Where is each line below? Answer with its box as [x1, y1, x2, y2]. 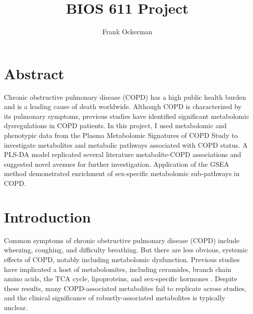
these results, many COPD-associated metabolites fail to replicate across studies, [4, 283, 247, 293]
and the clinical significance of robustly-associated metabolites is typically [4, 292, 226, 303]
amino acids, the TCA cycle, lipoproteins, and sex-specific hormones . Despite [4, 273, 237, 284]
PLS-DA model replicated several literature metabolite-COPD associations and [4, 149, 241, 159]
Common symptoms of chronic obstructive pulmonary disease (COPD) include [4, 235, 240, 245]
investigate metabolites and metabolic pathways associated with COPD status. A [4, 139, 248, 150]
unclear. [4, 302, 28, 312]
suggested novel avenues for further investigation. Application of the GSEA [4, 158, 230, 169]
